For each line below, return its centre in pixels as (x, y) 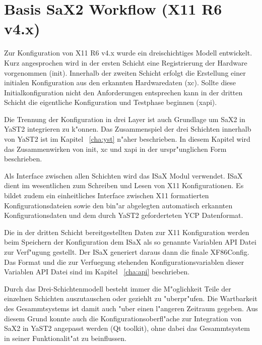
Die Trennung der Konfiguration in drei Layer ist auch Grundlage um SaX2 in (125, 119)
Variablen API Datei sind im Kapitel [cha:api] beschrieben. (97, 272)
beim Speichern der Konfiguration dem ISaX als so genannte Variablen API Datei (130, 242)
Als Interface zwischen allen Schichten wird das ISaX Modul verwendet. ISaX (123, 175)
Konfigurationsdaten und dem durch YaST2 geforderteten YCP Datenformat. (124, 215)
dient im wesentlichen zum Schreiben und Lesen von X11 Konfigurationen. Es (124, 185)
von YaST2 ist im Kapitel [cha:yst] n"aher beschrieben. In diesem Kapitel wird (127, 139)
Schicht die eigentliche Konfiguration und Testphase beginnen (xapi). (111, 102)
